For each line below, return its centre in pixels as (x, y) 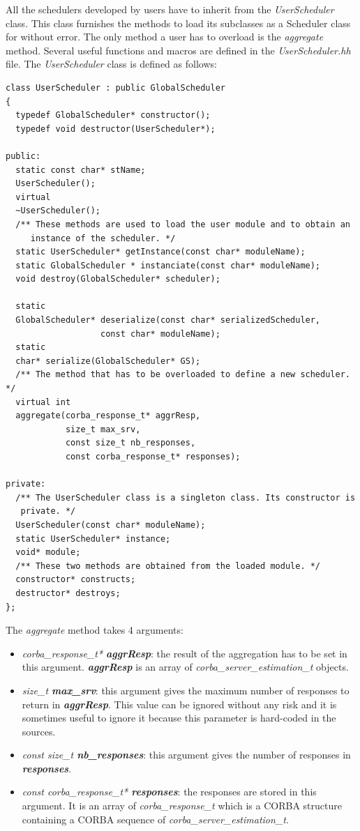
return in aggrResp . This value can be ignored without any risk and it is (179, 704)
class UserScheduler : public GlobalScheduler (115, 87)
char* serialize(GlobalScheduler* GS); (108, 361)
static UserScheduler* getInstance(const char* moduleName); (160, 252)
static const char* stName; (81, 170)
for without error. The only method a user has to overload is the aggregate (165, 37)
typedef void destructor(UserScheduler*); (115, 129)
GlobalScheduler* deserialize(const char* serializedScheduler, (168, 320)
